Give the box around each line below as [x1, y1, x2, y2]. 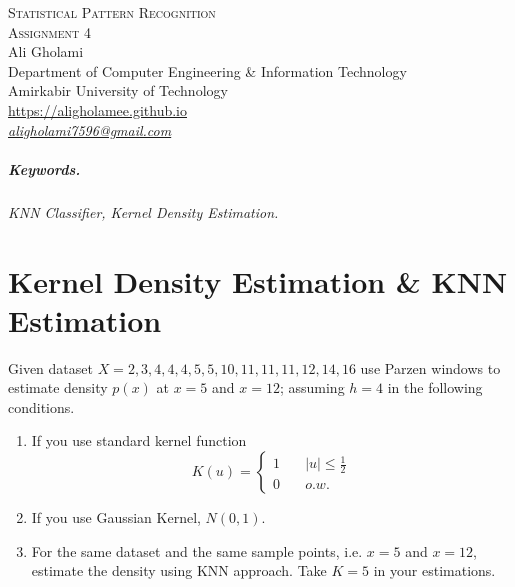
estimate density [8, 377, 108, 398]
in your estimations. [373, 560, 496, 581]
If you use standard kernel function [31, 430, 247, 451]
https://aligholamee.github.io [8, 99, 188, 120]
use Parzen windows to [360, 357, 501, 378]
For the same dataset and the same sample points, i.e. [31, 540, 363, 561]
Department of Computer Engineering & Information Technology [8, 60, 407, 81]
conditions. [8, 396, 75, 417]
